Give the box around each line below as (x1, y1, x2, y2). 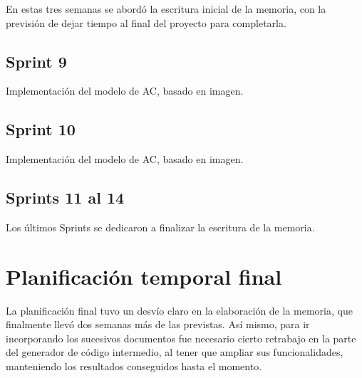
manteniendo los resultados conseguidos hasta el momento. (6, 359, 262, 374)
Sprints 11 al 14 (6, 187, 125, 209)
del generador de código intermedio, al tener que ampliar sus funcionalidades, (6, 345, 343, 359)
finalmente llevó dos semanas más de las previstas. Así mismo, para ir (6, 317, 310, 332)
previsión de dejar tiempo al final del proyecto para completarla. (6, 15, 286, 30)
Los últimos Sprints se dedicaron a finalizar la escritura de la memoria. (6, 219, 315, 234)
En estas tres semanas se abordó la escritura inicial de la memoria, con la (6, 1, 326, 16)
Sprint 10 (6, 118, 76, 140)
